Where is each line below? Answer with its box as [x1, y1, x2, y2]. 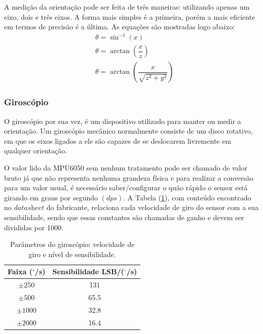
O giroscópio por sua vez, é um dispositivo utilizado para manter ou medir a [4, 115, 241, 126]
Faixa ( [8, 266, 33, 277]
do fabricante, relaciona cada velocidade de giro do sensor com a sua [46, 202, 259, 213]
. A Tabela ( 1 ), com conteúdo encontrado [123, 192, 251, 202]
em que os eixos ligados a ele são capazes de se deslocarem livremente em [4, 135, 232, 146]
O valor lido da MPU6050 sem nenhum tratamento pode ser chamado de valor [4, 162, 247, 173]
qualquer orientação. [4, 145, 67, 156]
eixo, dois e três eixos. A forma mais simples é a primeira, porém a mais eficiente [4, 11, 255, 22]
